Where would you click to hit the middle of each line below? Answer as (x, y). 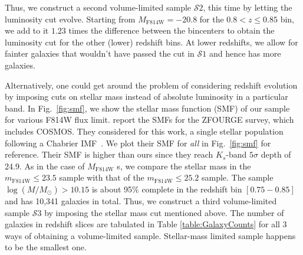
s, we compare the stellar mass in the (184, 166)
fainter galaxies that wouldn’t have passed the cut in (100, 53)
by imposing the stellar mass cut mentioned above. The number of (164, 212)
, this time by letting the (248, 7)
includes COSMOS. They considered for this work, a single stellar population (144, 131)
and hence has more (245, 53)
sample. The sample (237, 177)
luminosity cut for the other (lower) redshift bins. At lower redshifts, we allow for (151, 42)
